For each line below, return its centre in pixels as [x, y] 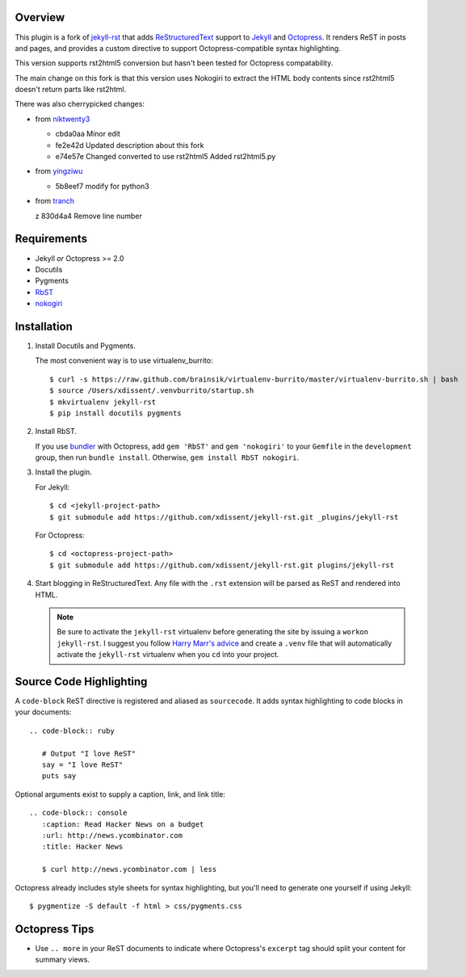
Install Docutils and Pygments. [86, 345]
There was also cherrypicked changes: [80, 104]
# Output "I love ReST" [89, 753]
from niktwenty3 [63, 119]
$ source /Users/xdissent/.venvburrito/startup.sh [152, 391]
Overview [40, 17]
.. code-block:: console [78, 813]
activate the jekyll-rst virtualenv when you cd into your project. [168, 655]
